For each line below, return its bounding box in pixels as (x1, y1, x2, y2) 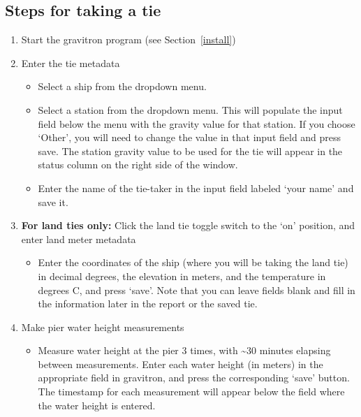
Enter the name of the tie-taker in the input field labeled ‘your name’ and (38, 180, 354, 195)
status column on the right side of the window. (38, 157, 238, 172)
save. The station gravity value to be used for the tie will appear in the (38, 143, 343, 158)
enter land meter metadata (21, 231, 136, 246)
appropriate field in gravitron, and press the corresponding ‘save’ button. (38, 370, 350, 385)
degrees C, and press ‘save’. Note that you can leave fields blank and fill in (38, 282, 355, 297)
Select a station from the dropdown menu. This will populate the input (38, 102, 343, 117)
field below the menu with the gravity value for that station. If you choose (38, 116, 355, 131)
